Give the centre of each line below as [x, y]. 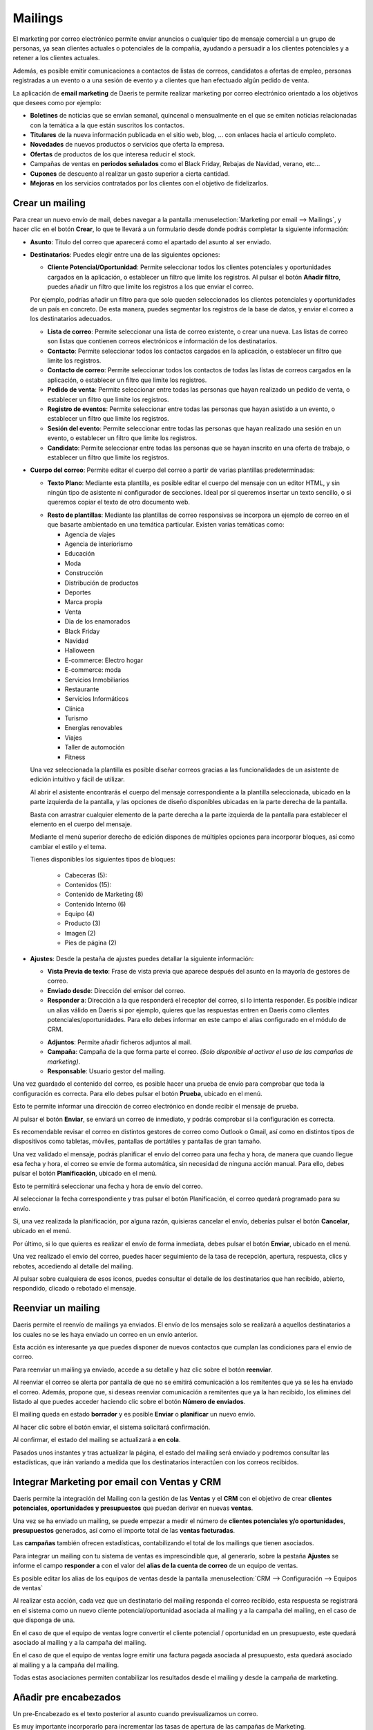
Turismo [76, 718]
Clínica [74, 709]
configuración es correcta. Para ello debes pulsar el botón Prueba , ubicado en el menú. [137, 1093]
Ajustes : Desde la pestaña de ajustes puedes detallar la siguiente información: [142, 958]
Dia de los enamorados [97, 621]
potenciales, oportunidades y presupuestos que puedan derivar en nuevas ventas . [133, 1508]
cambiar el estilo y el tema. [68, 846]
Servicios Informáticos [97, 699]
